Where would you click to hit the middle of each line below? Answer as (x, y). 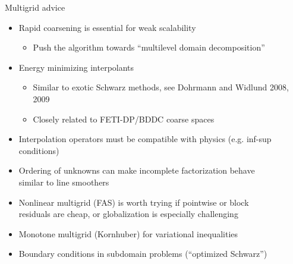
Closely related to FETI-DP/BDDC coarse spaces (124, 119)
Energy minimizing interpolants (76, 67)
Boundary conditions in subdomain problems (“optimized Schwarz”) (143, 254)
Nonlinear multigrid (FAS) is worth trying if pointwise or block (134, 202)
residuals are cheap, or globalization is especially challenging (128, 214)
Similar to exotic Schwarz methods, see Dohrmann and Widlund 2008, (161, 87)
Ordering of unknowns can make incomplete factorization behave (137, 170)
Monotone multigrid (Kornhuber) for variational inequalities (128, 233)
